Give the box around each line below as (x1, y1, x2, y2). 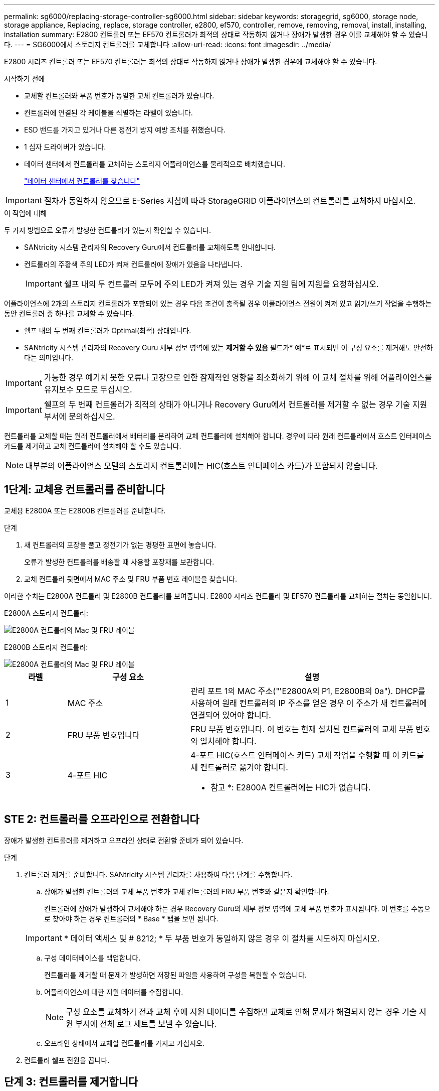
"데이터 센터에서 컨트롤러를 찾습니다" (24, 177, 140, 185)
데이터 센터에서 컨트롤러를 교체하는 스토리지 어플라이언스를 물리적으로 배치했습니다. (24, 160, 286, 168)
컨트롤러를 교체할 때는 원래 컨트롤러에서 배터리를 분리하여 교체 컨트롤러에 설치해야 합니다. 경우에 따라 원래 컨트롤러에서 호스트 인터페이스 (4, 432, 431, 440)
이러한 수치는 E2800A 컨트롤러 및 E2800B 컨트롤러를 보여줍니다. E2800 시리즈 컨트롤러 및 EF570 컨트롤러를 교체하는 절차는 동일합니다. (4, 591, 432, 600)
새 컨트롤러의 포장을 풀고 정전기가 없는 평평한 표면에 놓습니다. (24, 540, 216, 549)
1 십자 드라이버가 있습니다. (24, 143, 106, 151)
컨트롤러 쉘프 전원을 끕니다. (24, 1055, 110, 1064)
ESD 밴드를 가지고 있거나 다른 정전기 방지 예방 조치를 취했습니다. (24, 125, 226, 134)
